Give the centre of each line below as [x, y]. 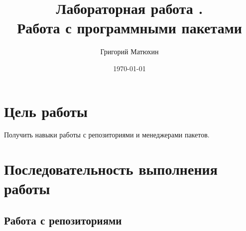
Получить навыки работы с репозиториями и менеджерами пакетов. [107, 135]
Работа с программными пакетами [129, 28]
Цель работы [46, 111]
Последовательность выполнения [111, 169]
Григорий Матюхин [129, 52]
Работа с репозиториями [63, 220]
